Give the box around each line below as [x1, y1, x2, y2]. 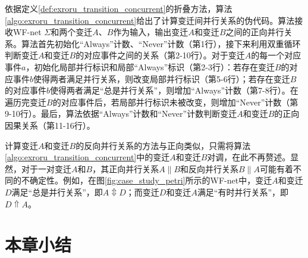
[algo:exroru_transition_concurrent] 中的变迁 [5, 151, 170, 163]
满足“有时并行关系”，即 [197, 185, 289, 198]
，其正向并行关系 [92, 162, 159, 175]
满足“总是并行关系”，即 [11, 185, 103, 198]
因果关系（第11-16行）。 [5, 119, 95, 131]
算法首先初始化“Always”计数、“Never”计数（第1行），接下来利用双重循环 [21, 37, 301, 49]
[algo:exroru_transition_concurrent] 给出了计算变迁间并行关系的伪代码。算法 [5, 14, 295, 26]
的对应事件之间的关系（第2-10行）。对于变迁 [76, 49, 245, 61]
